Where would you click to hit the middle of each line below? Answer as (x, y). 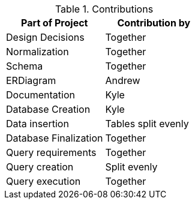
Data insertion (37, 124)
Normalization (37, 52)
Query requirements (51, 152)
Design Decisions (45, 37)
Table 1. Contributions (104, 9)
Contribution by (154, 23)
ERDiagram (31, 80)
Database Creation (48, 109)
